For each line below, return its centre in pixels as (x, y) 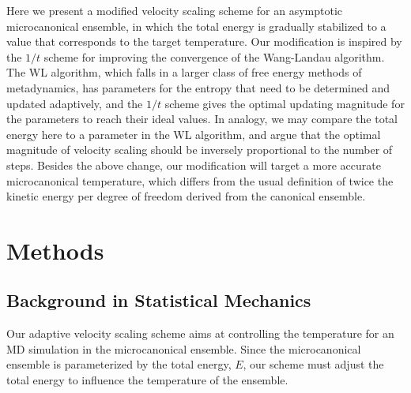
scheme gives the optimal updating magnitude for (285, 103)
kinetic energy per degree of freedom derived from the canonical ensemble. (186, 196)
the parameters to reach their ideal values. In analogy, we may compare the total (202, 119)
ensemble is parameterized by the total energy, (119, 364)
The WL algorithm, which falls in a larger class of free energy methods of (184, 72)
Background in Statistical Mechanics (159, 300)
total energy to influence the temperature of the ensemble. (147, 380)
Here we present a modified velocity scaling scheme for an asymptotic (175, 10)
